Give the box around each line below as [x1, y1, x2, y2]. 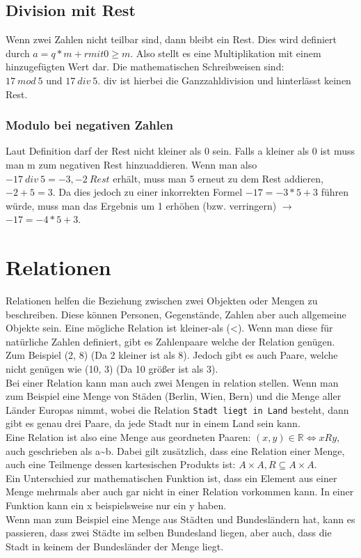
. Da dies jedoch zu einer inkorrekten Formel [52, 185, 243, 199]
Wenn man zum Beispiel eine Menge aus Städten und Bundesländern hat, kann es [6, 511, 355, 526]
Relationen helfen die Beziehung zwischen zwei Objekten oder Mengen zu [6, 293, 318, 308]
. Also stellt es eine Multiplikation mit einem [130, 45, 321, 60]
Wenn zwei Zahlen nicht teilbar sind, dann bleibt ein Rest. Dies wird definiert [6, 32, 337, 47]
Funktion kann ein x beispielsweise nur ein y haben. [6, 498, 227, 513]
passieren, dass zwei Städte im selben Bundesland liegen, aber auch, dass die [6, 525, 332, 540]
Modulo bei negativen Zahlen [6, 116, 173, 134]
